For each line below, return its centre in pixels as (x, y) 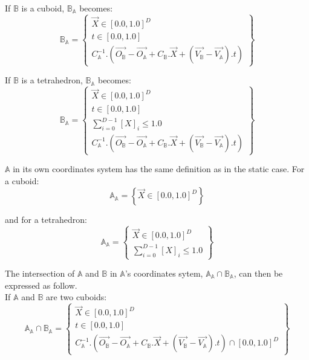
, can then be (258, 273)
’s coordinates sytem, (164, 273)
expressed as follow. (41, 285)
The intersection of (40, 273)
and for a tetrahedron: (46, 220)
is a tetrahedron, (52, 80)
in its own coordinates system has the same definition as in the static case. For (159, 169)
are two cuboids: (76, 297)
